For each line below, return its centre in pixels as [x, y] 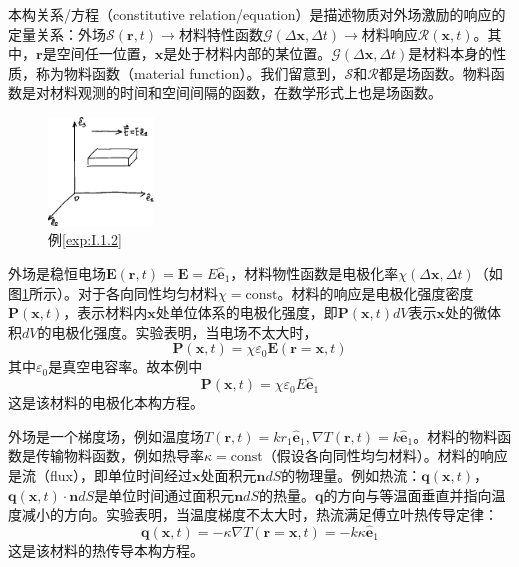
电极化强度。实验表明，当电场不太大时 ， [184, 331]
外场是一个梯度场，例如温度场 [106, 435]
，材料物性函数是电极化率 [314, 272]
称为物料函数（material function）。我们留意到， [190, 72]
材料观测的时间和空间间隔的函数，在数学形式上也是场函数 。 [245, 92]
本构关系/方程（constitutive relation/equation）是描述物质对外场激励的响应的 [257, 14]
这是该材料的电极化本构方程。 [106, 402]
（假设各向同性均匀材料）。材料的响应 [385, 455]
